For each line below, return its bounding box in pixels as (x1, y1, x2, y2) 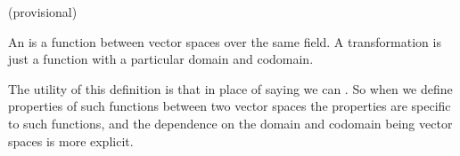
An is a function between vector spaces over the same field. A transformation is (8, 32, 441, 51)
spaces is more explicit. (8, 131, 134, 150)
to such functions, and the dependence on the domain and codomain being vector (8, 113, 453, 132)
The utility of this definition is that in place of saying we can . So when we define (8, 79, 453, 97)
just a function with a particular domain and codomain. (8, 50, 314, 68)
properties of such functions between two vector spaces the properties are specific (8, 97, 451, 115)
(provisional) (8, 3, 78, 20)
